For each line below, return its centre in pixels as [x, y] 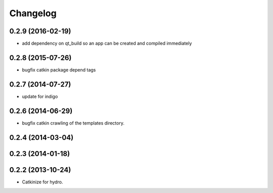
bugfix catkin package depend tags [59, 70]
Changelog [33, 13]
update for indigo [40, 96]
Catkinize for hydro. [42, 182]
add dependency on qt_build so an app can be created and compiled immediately [107, 44]
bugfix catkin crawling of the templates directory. [73, 123]
